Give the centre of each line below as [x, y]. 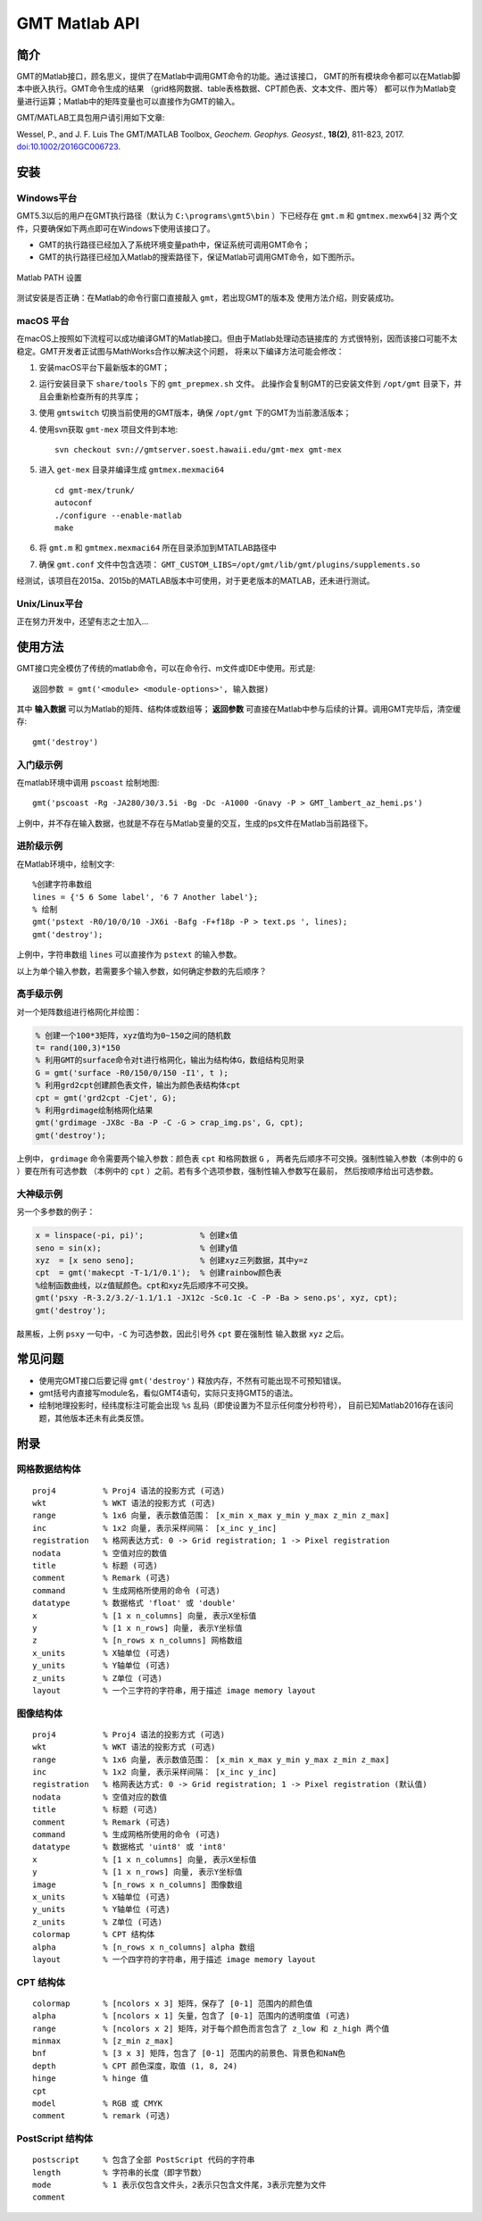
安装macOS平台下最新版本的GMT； [104, 368]
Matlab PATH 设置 [49, 278]
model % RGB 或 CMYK [98, 2103]
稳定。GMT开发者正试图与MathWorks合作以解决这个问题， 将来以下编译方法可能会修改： [180, 351]
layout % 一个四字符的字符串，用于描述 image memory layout [174, 1959]
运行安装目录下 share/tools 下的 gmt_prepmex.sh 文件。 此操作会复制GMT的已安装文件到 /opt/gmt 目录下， [246, 384]
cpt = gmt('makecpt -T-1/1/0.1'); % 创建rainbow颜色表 [158, 1273]
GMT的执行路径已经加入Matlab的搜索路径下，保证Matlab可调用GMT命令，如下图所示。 [199, 257]
